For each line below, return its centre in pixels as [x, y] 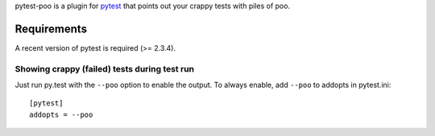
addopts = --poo [61, 114]
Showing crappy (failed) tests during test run [105, 68]
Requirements [51, 29]
